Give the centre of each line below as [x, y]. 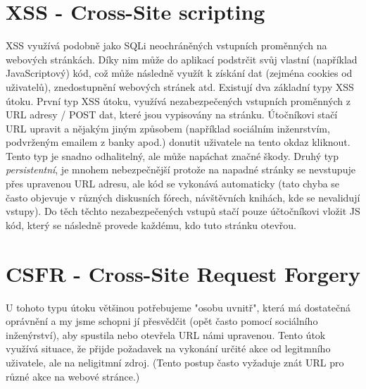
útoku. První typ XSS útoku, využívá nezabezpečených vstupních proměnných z [178, 100]
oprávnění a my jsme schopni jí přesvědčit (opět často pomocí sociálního [162, 321]
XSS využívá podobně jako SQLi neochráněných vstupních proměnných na [166, 45]
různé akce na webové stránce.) [73, 376]
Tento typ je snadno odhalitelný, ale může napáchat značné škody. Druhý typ [172, 155]
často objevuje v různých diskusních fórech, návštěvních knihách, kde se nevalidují [183, 197]
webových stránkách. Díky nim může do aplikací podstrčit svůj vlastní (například [182, 59]
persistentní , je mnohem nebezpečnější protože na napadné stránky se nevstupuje [181, 169]
